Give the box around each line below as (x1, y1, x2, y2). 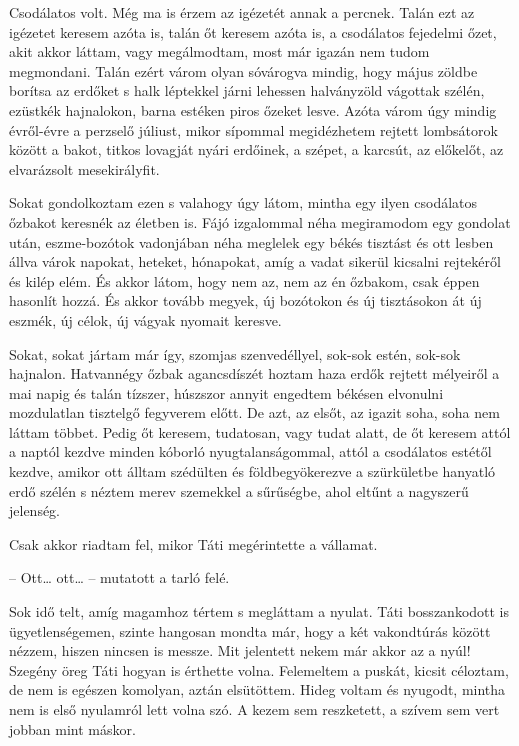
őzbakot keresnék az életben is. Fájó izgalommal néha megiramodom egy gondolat (9, 211, 511, 232)
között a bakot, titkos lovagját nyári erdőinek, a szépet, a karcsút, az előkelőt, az (9, 139, 504, 160)
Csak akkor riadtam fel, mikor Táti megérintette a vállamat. (9, 533, 378, 554)
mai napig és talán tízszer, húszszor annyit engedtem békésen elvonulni (9, 382, 444, 403)
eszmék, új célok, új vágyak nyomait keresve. (9, 309, 282, 330)
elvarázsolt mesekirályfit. (9, 158, 160, 179)
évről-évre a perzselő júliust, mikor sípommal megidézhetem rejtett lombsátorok (9, 119, 498, 140)
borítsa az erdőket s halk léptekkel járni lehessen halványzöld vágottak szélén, (9, 80, 485, 101)
